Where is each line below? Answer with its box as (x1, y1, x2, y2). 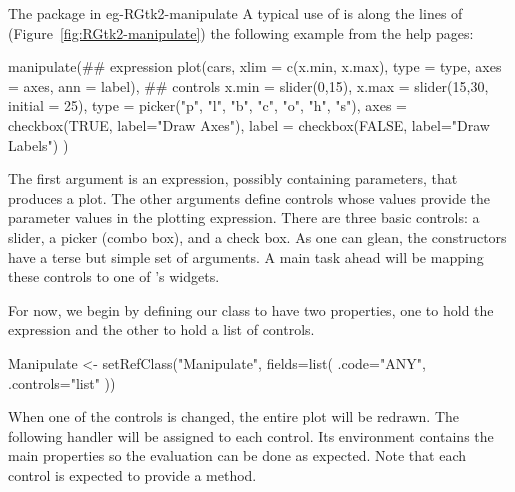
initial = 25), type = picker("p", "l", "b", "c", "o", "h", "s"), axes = (8, 95, 407, 116)
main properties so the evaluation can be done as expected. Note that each (8, 445, 466, 466)
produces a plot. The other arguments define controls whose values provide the (8, 187, 491, 208)
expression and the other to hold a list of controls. (8, 319, 315, 340)
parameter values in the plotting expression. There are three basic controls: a (8, 207, 480, 228)
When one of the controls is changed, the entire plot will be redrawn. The (8, 406, 460, 427)
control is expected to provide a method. (8, 464, 257, 485)
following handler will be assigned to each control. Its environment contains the (8, 425, 494, 446)
